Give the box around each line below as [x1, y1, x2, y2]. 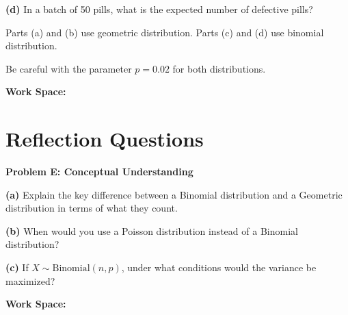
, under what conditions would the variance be [121, 260, 317, 275]
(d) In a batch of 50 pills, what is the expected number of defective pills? [5, 2, 313, 16]
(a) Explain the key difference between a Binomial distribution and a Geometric [5, 187, 343, 201]
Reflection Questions [5, 125, 204, 153]
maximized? [5, 273, 55, 288]
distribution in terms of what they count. [5, 201, 178, 215]
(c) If [5, 260, 29, 275]
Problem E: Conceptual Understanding [5, 164, 193, 179]
